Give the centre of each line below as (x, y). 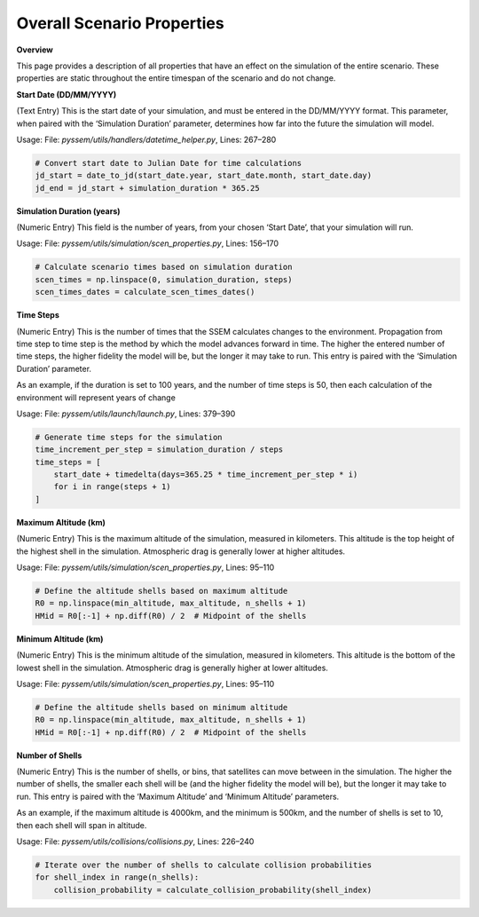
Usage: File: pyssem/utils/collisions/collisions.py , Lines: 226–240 (135, 842)
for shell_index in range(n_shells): (117, 877)
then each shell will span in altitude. (82, 825)
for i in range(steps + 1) (113, 487)
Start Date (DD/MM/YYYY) (67, 94)
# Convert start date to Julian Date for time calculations (169, 163)
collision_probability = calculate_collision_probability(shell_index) (213, 889)
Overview (35, 50)
